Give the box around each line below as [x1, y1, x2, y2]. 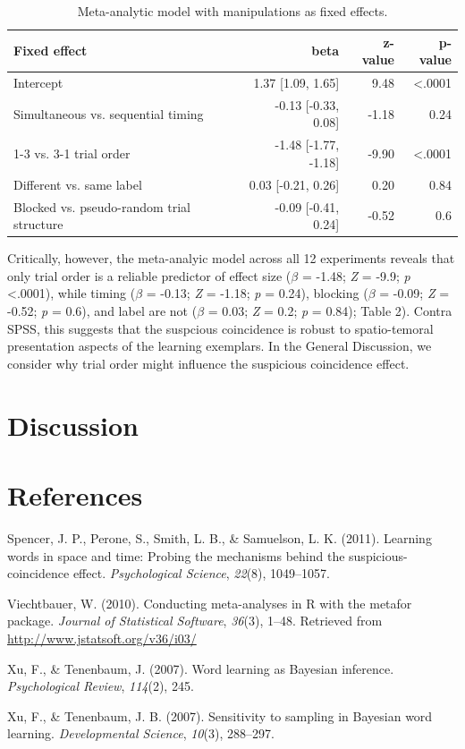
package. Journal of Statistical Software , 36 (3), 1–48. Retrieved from [7, 611, 383, 630]
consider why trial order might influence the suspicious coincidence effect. [7, 353, 410, 372]
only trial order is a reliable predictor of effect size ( [7, 266, 292, 285]
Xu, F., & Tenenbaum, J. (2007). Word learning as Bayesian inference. [7, 659, 394, 677]
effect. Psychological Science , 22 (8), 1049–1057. [72, 564, 331, 583]
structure [13, 215, 63, 234]
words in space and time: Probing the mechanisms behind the [7, 546, 345, 565]
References [7, 477, 143, 513]
